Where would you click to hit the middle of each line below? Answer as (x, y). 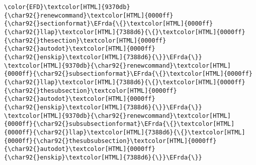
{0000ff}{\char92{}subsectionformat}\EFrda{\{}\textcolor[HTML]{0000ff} (128, 74)
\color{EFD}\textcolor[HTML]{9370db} (67, 7)
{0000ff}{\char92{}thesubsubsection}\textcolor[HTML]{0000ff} (110, 141)
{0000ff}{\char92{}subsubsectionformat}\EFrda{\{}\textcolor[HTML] (119, 124)
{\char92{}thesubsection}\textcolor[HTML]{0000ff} (91, 91)
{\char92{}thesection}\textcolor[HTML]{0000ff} (85, 40)
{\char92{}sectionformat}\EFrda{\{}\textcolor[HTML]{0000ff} (109, 24)
